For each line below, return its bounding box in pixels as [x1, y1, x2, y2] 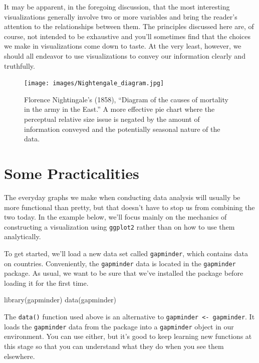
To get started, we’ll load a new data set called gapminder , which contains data [4, 248, 248, 258]
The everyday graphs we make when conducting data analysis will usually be [4, 192, 240, 202]
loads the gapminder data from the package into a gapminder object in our [4, 321, 234, 331]
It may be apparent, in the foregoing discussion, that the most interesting [4, 2, 230, 12]
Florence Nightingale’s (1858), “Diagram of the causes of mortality [24, 94, 228, 104]
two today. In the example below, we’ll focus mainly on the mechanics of [4, 212, 227, 222]
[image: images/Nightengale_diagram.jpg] [24, 80, 164, 87]
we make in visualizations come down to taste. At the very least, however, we [4, 41, 241, 51]
